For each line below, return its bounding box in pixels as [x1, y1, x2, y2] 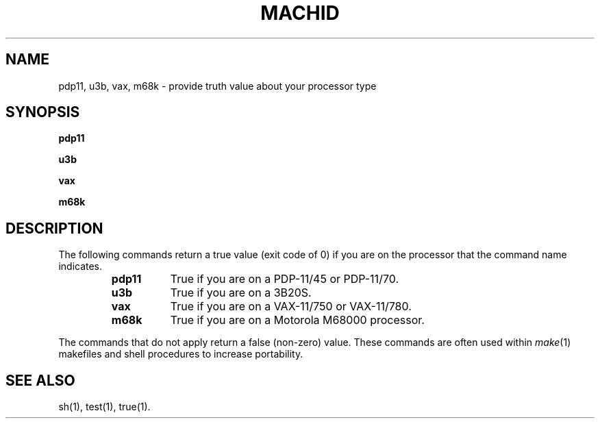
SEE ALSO [5, 371, 75, 389]
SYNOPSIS [5, 103, 80, 121]
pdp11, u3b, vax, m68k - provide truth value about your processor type [58, 79, 377, 92]
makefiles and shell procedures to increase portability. [58, 348, 303, 360]
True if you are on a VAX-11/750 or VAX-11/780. [170, 299, 412, 314]
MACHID [260, 1, 340, 25]
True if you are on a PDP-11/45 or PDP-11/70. [170, 272, 399, 286]
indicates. [58, 260, 103, 273]
